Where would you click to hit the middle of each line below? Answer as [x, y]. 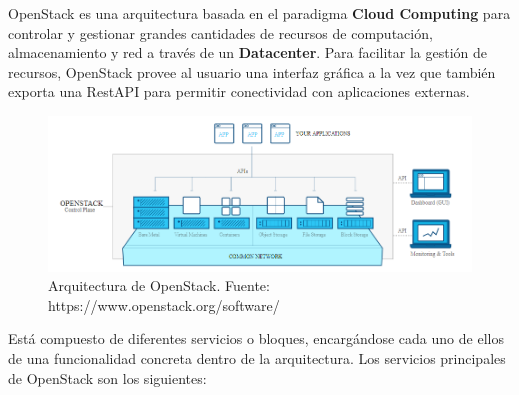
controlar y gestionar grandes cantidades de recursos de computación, [220, 32]
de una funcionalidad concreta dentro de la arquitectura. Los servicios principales [257, 358]
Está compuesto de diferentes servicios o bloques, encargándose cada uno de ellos [256, 338]
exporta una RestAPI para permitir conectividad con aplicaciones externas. [239, 91]
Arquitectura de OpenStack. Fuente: [159, 285]
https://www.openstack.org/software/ [164, 304]
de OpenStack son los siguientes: [107, 377]
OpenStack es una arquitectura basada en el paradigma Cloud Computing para [259, 13]
